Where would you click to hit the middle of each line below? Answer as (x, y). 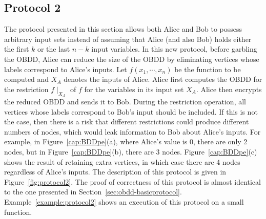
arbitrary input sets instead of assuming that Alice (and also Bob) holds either (128, 39)
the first (17, 49)
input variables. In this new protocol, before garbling (174, 49)
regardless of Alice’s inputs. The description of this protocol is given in (115, 172)
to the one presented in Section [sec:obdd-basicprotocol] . (93, 192)
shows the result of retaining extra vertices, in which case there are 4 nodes (122, 161)
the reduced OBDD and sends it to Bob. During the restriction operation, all (125, 101)
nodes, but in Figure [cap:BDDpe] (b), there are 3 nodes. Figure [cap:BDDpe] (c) (131, 151)
